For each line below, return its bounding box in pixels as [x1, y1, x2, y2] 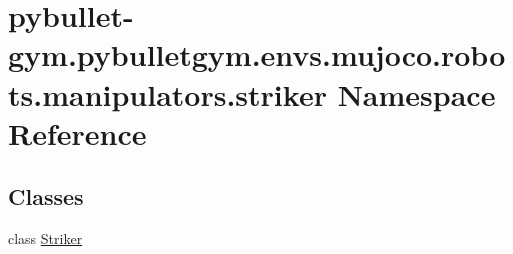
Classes [8, 181, 84, 212]
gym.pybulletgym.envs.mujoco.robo [8, 34, 506, 75]
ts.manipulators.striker [8, 73, 327, 114]
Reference [8, 112, 147, 153]
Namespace [337, 73, 496, 114]
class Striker [8, 228, 83, 249]
